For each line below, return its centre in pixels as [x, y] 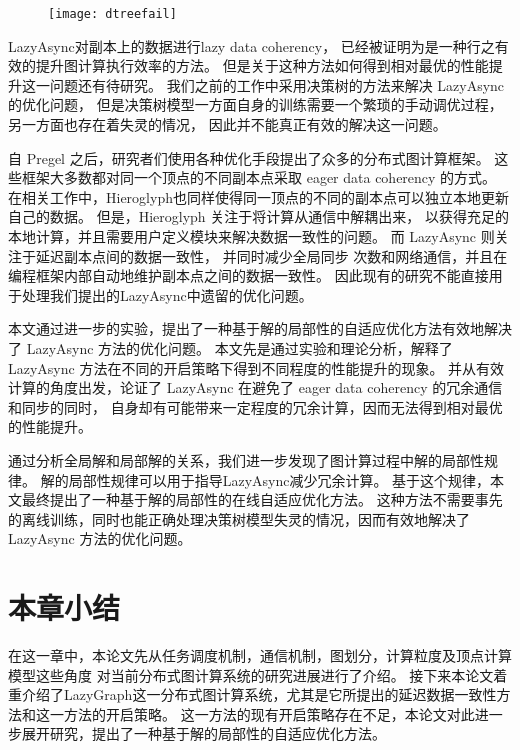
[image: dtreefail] [112, 14]
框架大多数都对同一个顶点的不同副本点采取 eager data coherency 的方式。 [259, 177]
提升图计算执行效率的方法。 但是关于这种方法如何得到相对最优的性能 [262, 65]
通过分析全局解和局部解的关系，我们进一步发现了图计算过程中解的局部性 [246, 459]
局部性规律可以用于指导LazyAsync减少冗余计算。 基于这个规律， [279, 479]
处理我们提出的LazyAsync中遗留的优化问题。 [167, 294]
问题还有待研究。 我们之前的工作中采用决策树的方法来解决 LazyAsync [277, 84]
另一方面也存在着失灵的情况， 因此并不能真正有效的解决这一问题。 [227, 124]
